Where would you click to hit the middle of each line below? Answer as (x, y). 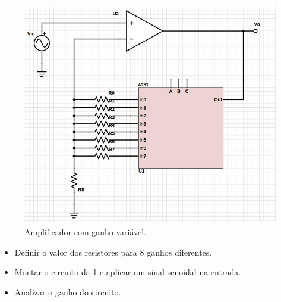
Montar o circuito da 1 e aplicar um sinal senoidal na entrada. (128, 272)
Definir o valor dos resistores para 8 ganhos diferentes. (113, 252)
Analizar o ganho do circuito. (68, 292)
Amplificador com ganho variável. (86, 232)
